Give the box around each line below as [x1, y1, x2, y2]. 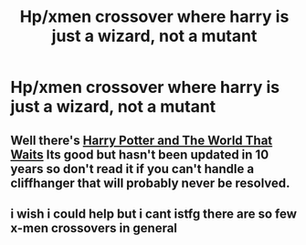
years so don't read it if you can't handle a [10, 161, 255, 177]
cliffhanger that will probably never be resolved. [10, 175, 290, 190]
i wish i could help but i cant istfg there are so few [10, 206, 298, 221]
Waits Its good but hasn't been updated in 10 [10, 147, 269, 162]
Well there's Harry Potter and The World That [10, 132, 273, 148]
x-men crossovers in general [10, 220, 177, 236]
